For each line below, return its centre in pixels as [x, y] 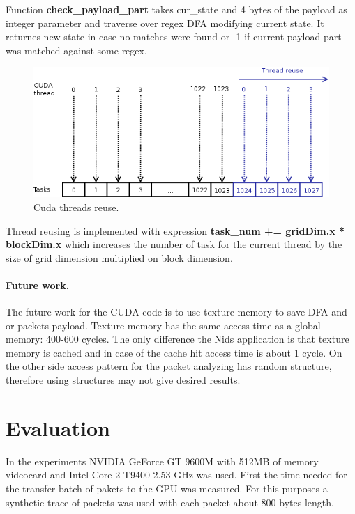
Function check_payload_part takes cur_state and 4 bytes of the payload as [176, 9]
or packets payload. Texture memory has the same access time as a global [163, 325]
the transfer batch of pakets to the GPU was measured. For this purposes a [167, 488]
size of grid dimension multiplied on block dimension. [119, 257]
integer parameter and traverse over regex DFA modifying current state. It [165, 23]
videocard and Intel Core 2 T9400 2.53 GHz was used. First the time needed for [176, 475]
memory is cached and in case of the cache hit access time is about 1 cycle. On [174, 352]
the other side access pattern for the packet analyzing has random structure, [169, 366]
